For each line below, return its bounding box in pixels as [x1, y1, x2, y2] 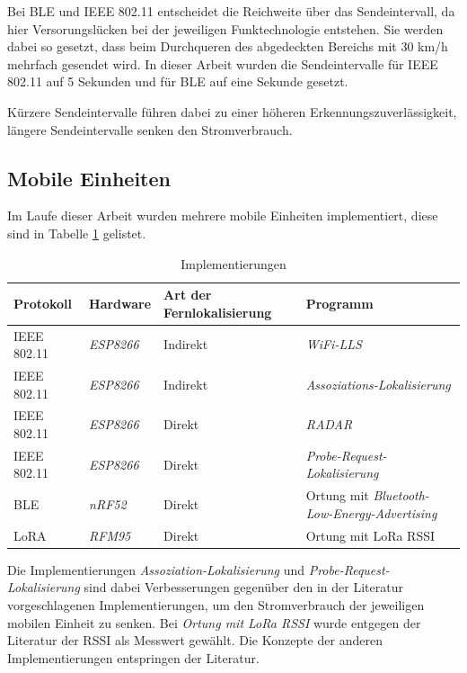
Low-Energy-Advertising [305, 503, 437, 522]
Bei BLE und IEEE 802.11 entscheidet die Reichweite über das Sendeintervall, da [7, 2, 455, 20]
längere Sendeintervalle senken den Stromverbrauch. [7, 120, 293, 139]
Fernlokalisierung [163, 302, 272, 321]
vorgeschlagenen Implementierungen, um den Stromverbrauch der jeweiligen [7, 596, 425, 615]
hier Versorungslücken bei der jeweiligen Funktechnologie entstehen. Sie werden [7, 19, 444, 38]
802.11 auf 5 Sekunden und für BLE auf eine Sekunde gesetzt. [7, 72, 348, 91]
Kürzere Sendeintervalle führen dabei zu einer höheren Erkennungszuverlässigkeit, [7, 102, 457, 121]
